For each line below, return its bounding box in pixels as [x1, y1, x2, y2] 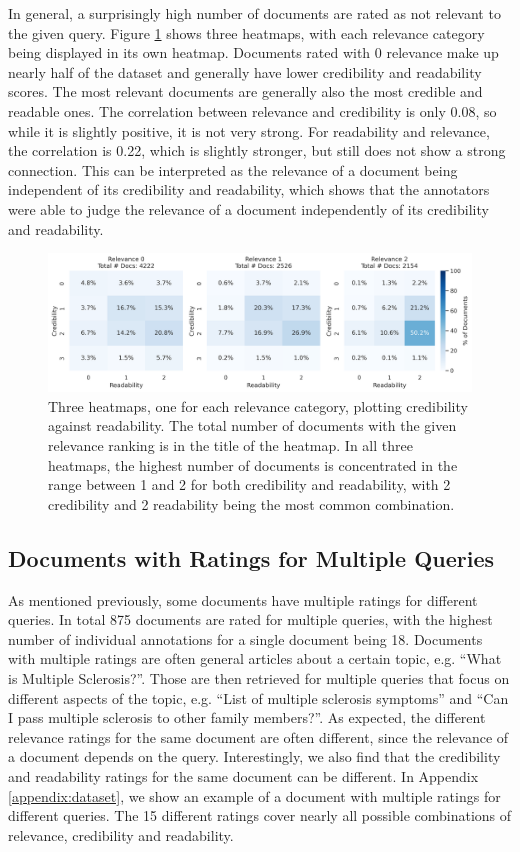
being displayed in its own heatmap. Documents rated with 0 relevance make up [8, 42, 499, 63]
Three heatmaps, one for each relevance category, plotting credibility [48, 395, 468, 416]
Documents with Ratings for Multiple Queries [8, 542, 495, 573]
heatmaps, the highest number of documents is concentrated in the [48, 454, 458, 475]
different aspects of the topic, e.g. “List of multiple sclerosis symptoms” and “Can [8, 687, 509, 708]
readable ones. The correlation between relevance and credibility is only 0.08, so [8, 100, 497, 121]
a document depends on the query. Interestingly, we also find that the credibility [8, 746, 501, 767]
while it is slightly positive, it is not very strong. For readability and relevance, [8, 120, 490, 141]
